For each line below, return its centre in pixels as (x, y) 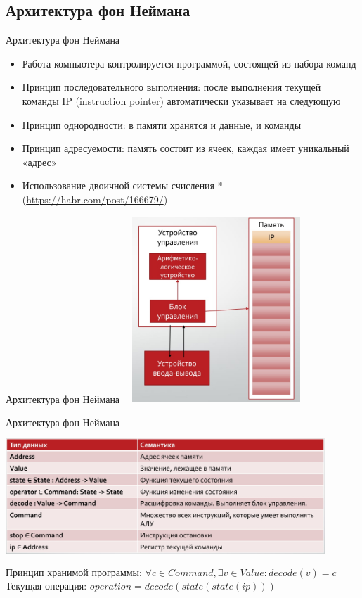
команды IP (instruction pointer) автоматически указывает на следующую (181, 100)
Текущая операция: (46, 586)
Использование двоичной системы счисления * (122, 185)
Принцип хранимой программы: (74, 572)
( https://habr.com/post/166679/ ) (95, 199)
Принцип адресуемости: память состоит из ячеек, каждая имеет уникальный (186, 148)
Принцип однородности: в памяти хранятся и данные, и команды (162, 124)
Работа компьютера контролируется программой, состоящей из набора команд (189, 63)
